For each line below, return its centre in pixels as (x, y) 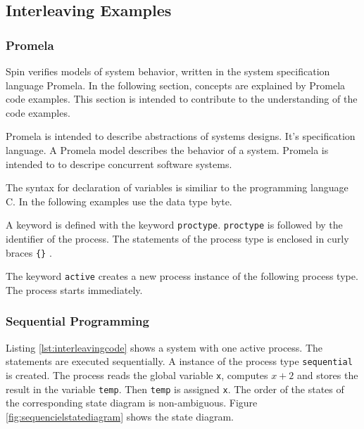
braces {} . (29, 252)
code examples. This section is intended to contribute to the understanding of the (182, 99)
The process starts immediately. (74, 289)
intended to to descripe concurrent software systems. (119, 164)
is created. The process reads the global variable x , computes (137, 374)
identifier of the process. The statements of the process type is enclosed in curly (177, 238)
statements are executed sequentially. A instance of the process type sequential (179, 361)
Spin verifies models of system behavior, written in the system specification (168, 71)
